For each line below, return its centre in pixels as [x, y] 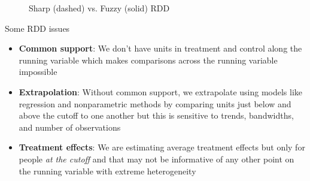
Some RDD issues [37, 28]
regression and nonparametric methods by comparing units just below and [155, 103]
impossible [38, 72]
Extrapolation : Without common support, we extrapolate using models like [161, 91]
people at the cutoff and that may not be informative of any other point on [156, 159]
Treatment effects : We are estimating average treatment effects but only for [162, 147]
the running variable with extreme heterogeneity [107, 171]
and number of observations [70, 127]
